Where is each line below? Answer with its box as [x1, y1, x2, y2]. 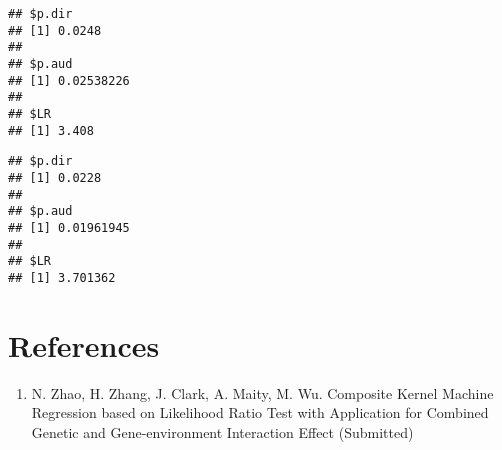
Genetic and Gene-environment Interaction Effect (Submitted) [31, 421, 414, 442]
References [8, 324, 160, 365]
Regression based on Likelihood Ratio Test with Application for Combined [31, 402, 489, 423]
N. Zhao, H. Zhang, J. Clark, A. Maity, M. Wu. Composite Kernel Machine [31, 382, 494, 403]
